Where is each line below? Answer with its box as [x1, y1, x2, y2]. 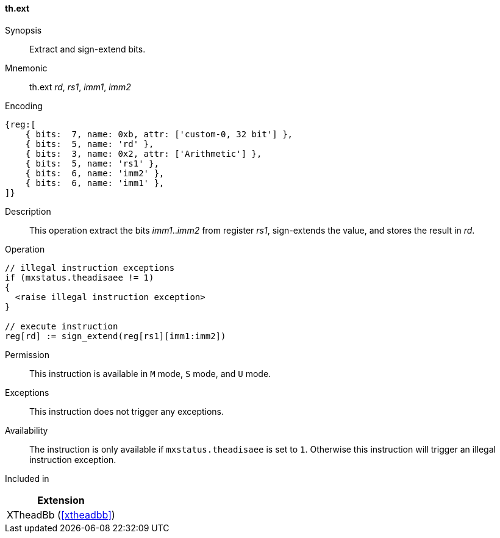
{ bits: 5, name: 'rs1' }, [25, 158, 159, 168]
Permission [5, 349, 50, 360]
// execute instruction [5, 321, 118, 331]
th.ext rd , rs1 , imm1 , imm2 [29, 81, 131, 92]
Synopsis [5, 24, 42, 35]
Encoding [5, 100, 43, 111]
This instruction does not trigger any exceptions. [29, 406, 224, 417]
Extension [37, 493, 85, 506]
